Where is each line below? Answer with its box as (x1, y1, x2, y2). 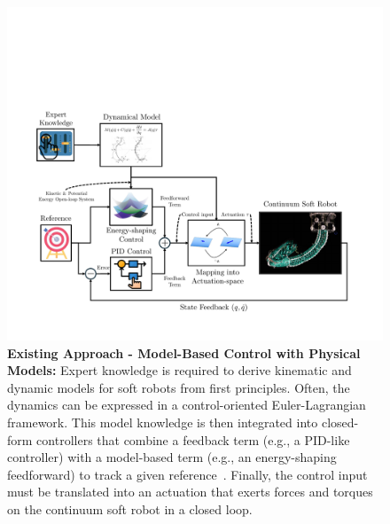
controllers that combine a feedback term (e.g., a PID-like (36, 430, 350, 449)
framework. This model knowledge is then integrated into (7, 412, 318, 431)
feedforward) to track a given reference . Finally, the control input (7, 465, 368, 483)
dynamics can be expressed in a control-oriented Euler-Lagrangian (7, 395, 366, 414)
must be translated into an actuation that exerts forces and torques (7, 482, 373, 501)
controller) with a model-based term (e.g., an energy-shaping (7, 448, 337, 466)
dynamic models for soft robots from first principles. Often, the (7, 378, 350, 396)
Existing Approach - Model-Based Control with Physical (7, 343, 361, 362)
